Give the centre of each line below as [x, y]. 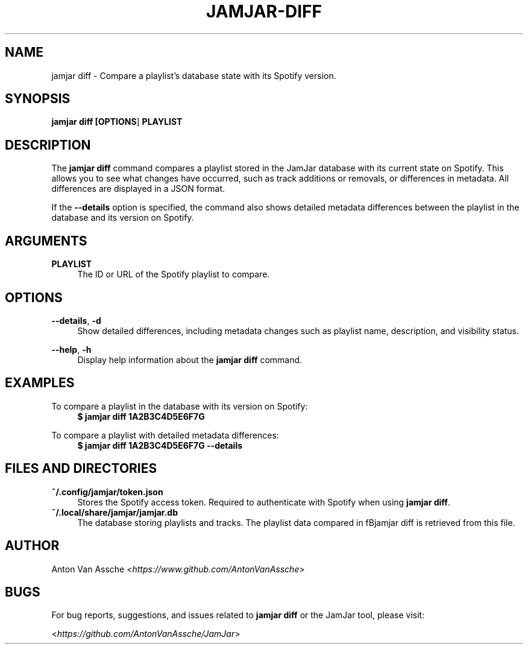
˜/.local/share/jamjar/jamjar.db [115, 512]
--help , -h [71, 349]
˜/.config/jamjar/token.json [107, 492]
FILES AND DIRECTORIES [81, 469]
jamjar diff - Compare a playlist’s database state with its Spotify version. [194, 75]
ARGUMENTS [46, 241]
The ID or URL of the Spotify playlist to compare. [174, 274]
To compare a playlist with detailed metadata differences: [165, 435]
